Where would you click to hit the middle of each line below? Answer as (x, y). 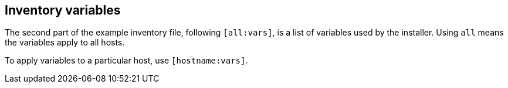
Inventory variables (63, 10)
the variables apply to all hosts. (65, 43)
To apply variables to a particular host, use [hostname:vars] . (126, 61)
